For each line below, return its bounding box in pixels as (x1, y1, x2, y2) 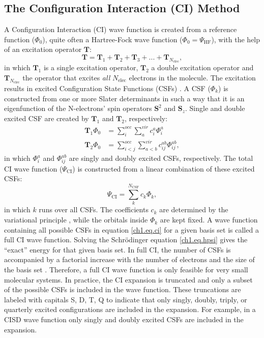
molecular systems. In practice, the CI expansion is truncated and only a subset (4, 274, 253, 285)
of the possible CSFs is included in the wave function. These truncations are (4, 284, 241, 295)
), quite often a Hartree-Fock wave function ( (42, 34, 183, 44)
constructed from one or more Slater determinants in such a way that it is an (4, 93, 245, 103)
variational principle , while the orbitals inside (4, 214, 148, 225)
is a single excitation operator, (43, 62, 138, 73)
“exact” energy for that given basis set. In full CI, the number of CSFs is (4, 244, 231, 255)
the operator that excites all (22, 72, 110, 82)
